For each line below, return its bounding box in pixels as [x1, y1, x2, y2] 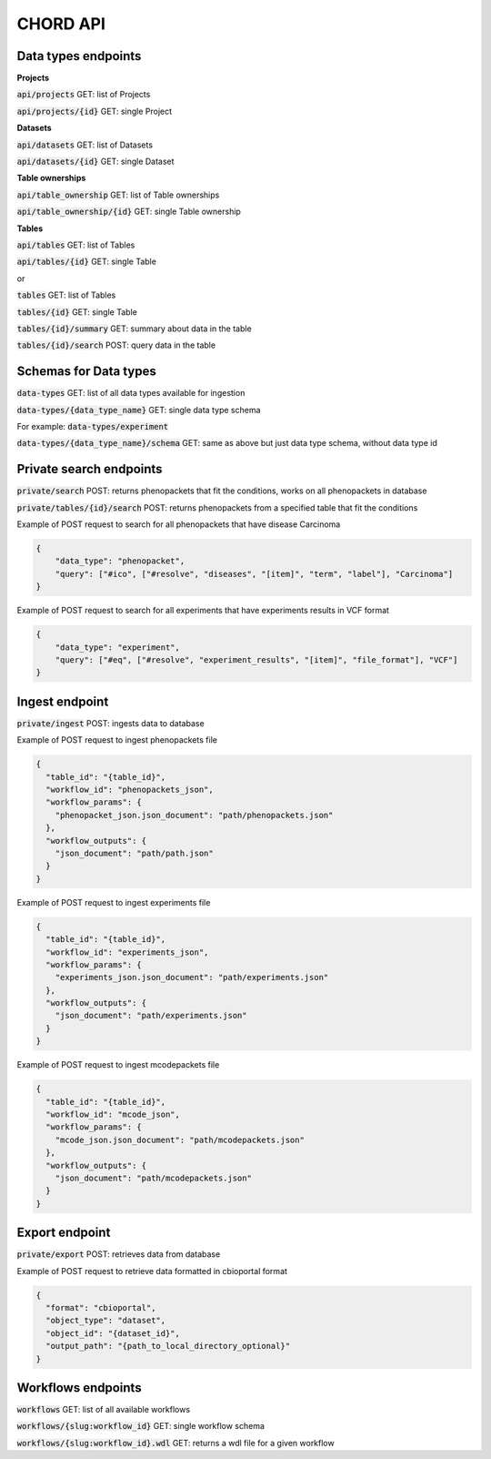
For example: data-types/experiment [16, 421, 169, 431]
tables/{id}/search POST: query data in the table [16, 339, 216, 350]
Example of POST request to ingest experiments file [16, 897, 211, 907]
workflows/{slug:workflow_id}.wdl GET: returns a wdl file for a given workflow [16, 1437, 336, 1448]
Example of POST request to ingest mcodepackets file [16, 1059, 220, 1070]
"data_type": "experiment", [55, 642, 181, 653]
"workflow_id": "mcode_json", [45, 1109, 181, 1120]
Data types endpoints [16, 48, 142, 64]
